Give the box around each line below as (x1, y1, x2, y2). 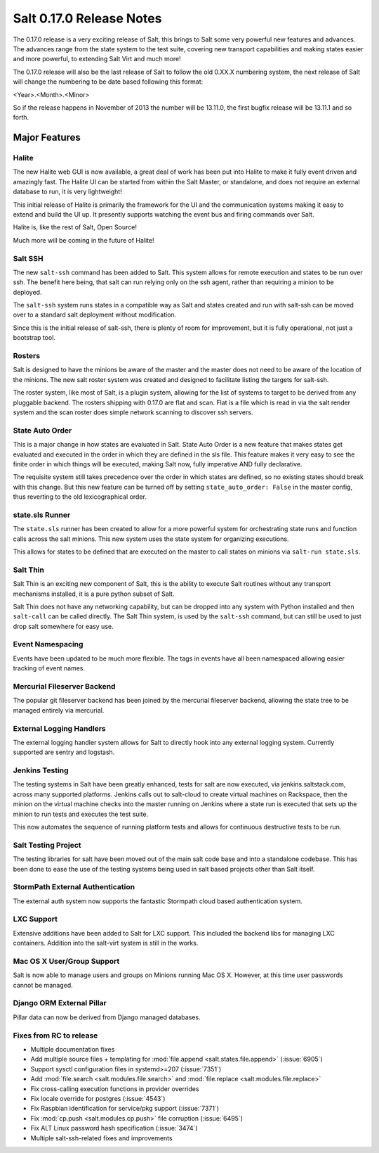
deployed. (13, 288, 42, 296)
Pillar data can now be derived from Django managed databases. (13, 1013, 201, 1021)
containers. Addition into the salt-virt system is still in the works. (13, 939, 199, 948)
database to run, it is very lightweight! (13, 187, 122, 196)
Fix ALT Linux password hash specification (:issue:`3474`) (30, 1124, 198, 1133)
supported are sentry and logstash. (13, 748, 115, 756)
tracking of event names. (13, 664, 86, 673)
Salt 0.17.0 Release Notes (13, 11, 162, 26)
